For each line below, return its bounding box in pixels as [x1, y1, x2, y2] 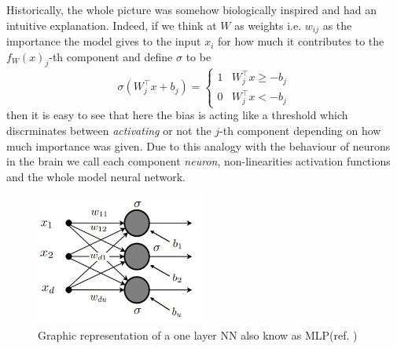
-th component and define [49, 48, 173, 64]
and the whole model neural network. [6, 168, 186, 184]
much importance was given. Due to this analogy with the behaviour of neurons [6, 137, 391, 154]
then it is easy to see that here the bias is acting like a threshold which [6, 107, 348, 123]
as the [322, 16, 352, 33]
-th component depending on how [219, 122, 381, 139]
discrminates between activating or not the [6, 122, 211, 139]
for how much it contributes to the [217, 33, 384, 49]
